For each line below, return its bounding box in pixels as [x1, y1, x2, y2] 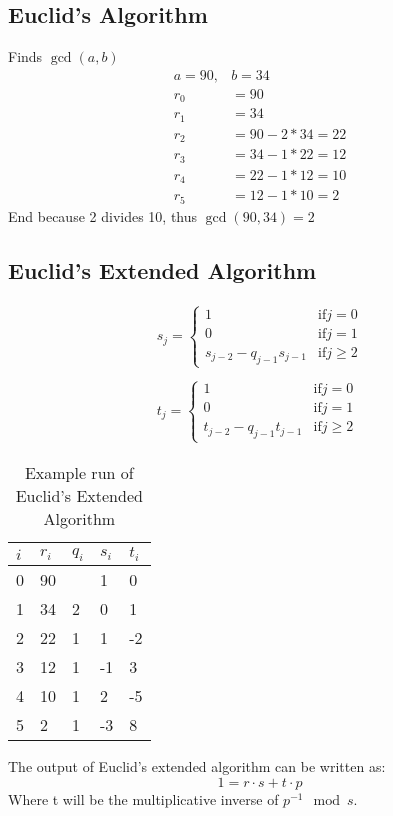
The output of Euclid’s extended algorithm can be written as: [8, 756, 386, 777]
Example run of [24, 461, 134, 485]
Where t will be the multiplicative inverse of [8, 788, 279, 809]
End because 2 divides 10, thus [8, 205, 198, 226]
